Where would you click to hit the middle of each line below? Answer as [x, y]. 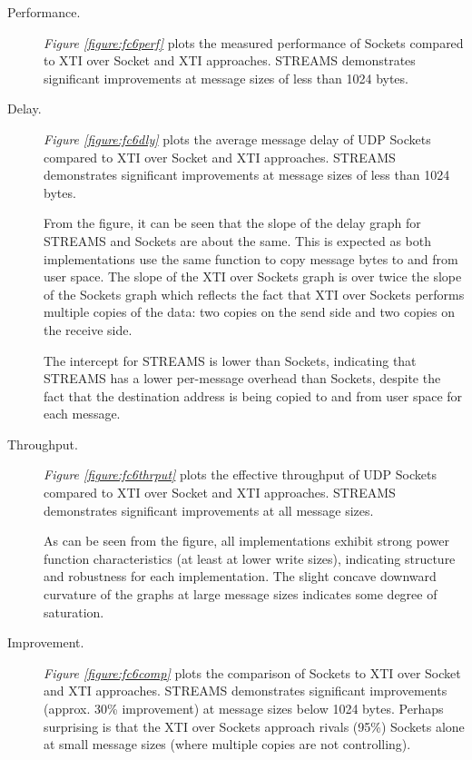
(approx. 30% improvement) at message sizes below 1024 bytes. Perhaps [244, 708]
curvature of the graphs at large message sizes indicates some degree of [241, 594]
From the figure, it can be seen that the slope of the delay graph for [232, 223]
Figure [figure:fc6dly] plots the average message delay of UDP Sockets [237, 138]
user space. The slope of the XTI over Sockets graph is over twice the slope [253, 276]
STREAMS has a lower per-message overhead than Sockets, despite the [242, 378]
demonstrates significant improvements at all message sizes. [209, 510]
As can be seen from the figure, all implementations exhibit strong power [246, 541]
